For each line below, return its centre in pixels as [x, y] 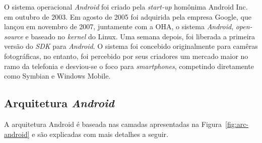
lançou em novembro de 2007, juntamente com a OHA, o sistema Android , [119, 26]
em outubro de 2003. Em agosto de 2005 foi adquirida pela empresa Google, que [128, 16]
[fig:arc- [237, 124]
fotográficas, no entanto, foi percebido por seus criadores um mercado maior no [126, 56]
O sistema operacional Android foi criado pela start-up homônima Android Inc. [126, 7]
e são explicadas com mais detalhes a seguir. [100, 134]
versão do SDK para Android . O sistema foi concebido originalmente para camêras [131, 46]
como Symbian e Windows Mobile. [57, 76]
